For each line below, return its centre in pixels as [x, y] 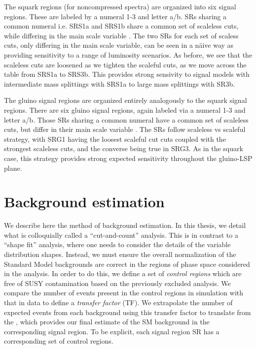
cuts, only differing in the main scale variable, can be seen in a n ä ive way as [119, 45]
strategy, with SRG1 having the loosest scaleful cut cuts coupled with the [115, 139]
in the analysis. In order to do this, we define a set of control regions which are [123, 273]
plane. [13, 168]
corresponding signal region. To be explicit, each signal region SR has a [112, 331]
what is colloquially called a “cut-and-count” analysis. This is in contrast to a [121, 235]
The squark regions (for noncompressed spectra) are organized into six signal [120, 6]
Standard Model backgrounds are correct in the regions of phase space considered [127, 264]
